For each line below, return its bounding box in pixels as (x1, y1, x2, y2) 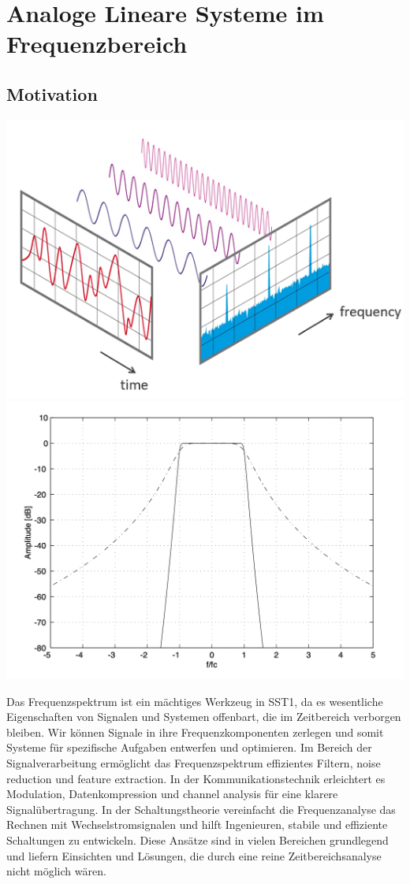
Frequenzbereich (6, 28, 188, 60)
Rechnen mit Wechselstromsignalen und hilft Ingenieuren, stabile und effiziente (6, 816, 388, 833)
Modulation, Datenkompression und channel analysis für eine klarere (6, 786, 338, 802)
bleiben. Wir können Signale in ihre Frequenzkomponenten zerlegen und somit (6, 723, 384, 740)
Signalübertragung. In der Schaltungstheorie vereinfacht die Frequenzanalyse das (6, 800, 396, 817)
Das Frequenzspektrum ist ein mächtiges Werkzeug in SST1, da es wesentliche (6, 693, 383, 709)
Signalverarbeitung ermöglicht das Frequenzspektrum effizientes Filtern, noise (6, 755, 381, 771)
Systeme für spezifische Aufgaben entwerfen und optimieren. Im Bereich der (6, 739, 372, 756)
